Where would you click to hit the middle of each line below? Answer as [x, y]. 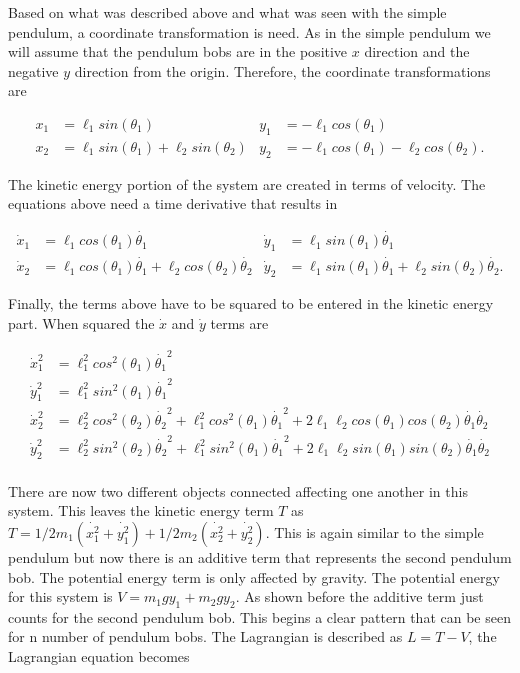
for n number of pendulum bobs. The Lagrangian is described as [205, 636]
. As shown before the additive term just [359, 596]
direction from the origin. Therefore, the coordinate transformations [282, 70]
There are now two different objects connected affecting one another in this [238, 490]
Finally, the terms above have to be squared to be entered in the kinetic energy [251, 302]
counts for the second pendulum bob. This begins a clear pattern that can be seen [259, 616]
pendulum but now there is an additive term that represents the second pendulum [260, 556]
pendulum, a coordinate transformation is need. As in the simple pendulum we [249, 31]
